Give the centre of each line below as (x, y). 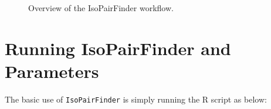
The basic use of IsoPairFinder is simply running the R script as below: (136, 99)
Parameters (52, 71)
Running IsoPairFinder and (118, 48)
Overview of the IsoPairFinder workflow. (101, 8)
